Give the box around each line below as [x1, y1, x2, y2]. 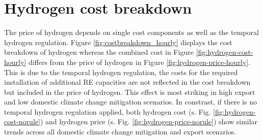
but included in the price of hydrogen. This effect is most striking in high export [4, 86, 255, 97]
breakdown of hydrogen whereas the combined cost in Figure [4, 47, 194, 57]
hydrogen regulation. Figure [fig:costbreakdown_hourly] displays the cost [4, 37, 232, 47]
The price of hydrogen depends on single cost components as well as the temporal [4, 27, 259, 38]
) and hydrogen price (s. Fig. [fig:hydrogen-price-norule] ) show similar [40, 116, 258, 127]
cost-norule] [4, 116, 40, 127]
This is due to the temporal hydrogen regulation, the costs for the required [4, 66, 238, 77]
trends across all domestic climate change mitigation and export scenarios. [4, 126, 236, 137]
